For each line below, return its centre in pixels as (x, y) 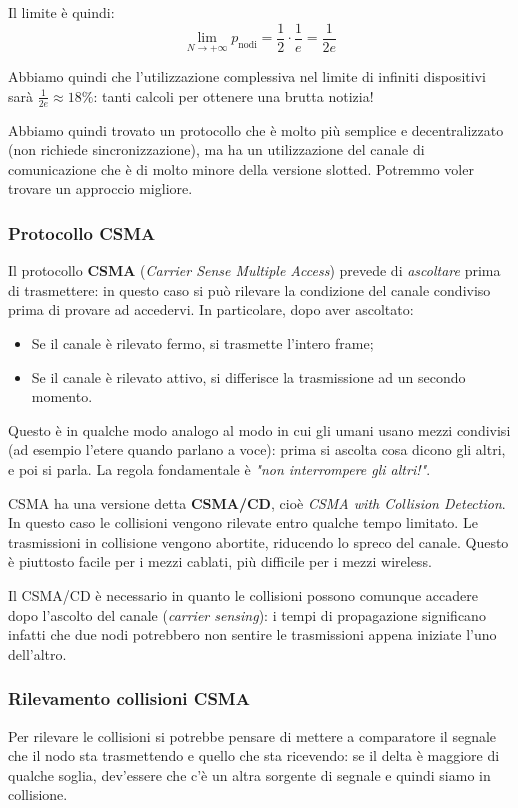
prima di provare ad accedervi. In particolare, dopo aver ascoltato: (211, 309)
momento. (62, 396)
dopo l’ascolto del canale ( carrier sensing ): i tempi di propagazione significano (247, 614)
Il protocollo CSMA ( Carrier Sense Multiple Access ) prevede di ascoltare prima (254, 270)
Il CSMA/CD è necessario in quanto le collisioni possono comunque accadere (243, 595)
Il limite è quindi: (61, 12)
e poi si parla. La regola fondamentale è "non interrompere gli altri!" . (219, 469)
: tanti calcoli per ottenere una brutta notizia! (233, 95)
